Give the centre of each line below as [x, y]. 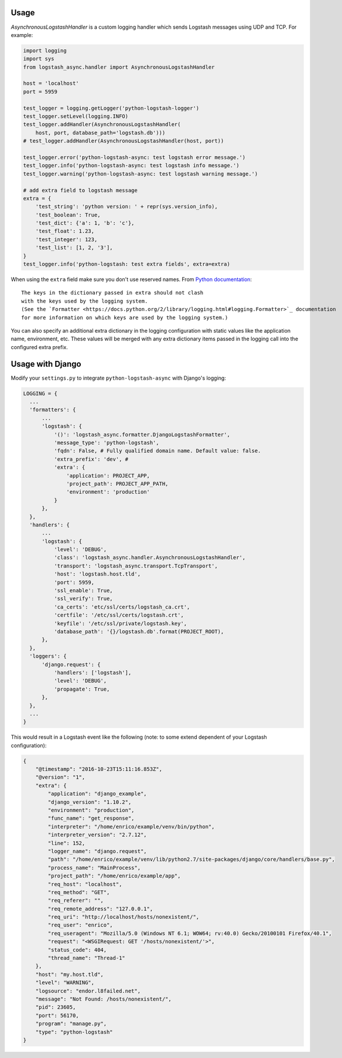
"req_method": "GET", [79, 892]
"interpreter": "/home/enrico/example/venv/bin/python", [131, 827]
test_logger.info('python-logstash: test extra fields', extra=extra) [127, 264]
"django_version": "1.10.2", [90, 802]
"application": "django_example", [97, 794]
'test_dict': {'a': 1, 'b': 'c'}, [85, 223]
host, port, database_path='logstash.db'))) [100, 133]
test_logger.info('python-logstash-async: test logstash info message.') [131, 165]
